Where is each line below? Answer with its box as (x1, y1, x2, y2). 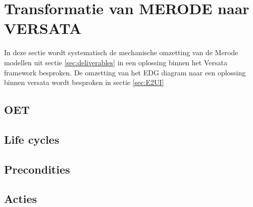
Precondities (4, 161, 70, 177)
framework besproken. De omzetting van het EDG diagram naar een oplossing (4, 67, 246, 77)
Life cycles (4, 131, 60, 147)
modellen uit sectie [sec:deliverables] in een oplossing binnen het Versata (4, 57, 227, 67)
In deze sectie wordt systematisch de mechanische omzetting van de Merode (4, 47, 238, 58)
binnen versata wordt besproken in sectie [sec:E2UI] (4, 77, 164, 88)
